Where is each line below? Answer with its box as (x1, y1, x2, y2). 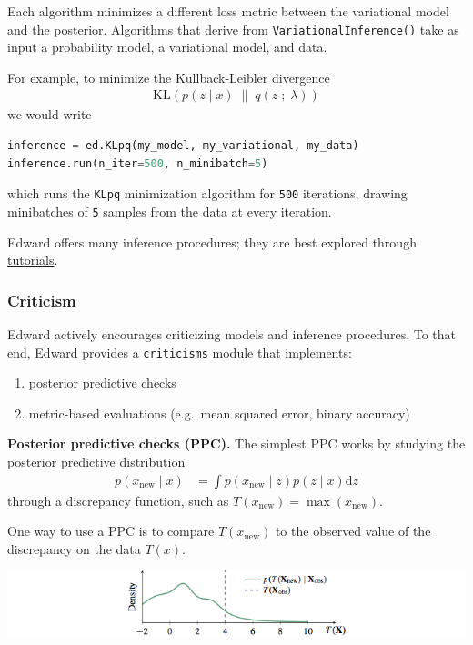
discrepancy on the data (7, 539, 141, 558)
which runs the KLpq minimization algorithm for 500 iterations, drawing (7, 184, 408, 203)
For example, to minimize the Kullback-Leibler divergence (7, 67, 330, 86)
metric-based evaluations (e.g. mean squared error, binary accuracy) (28, 403, 410, 422)
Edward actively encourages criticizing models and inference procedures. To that (7, 324, 456, 343)
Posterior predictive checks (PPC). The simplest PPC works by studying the (7, 434, 466, 453)
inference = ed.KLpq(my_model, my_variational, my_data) (7, 139, 359, 153)
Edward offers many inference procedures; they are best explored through (7, 232, 417, 251)
